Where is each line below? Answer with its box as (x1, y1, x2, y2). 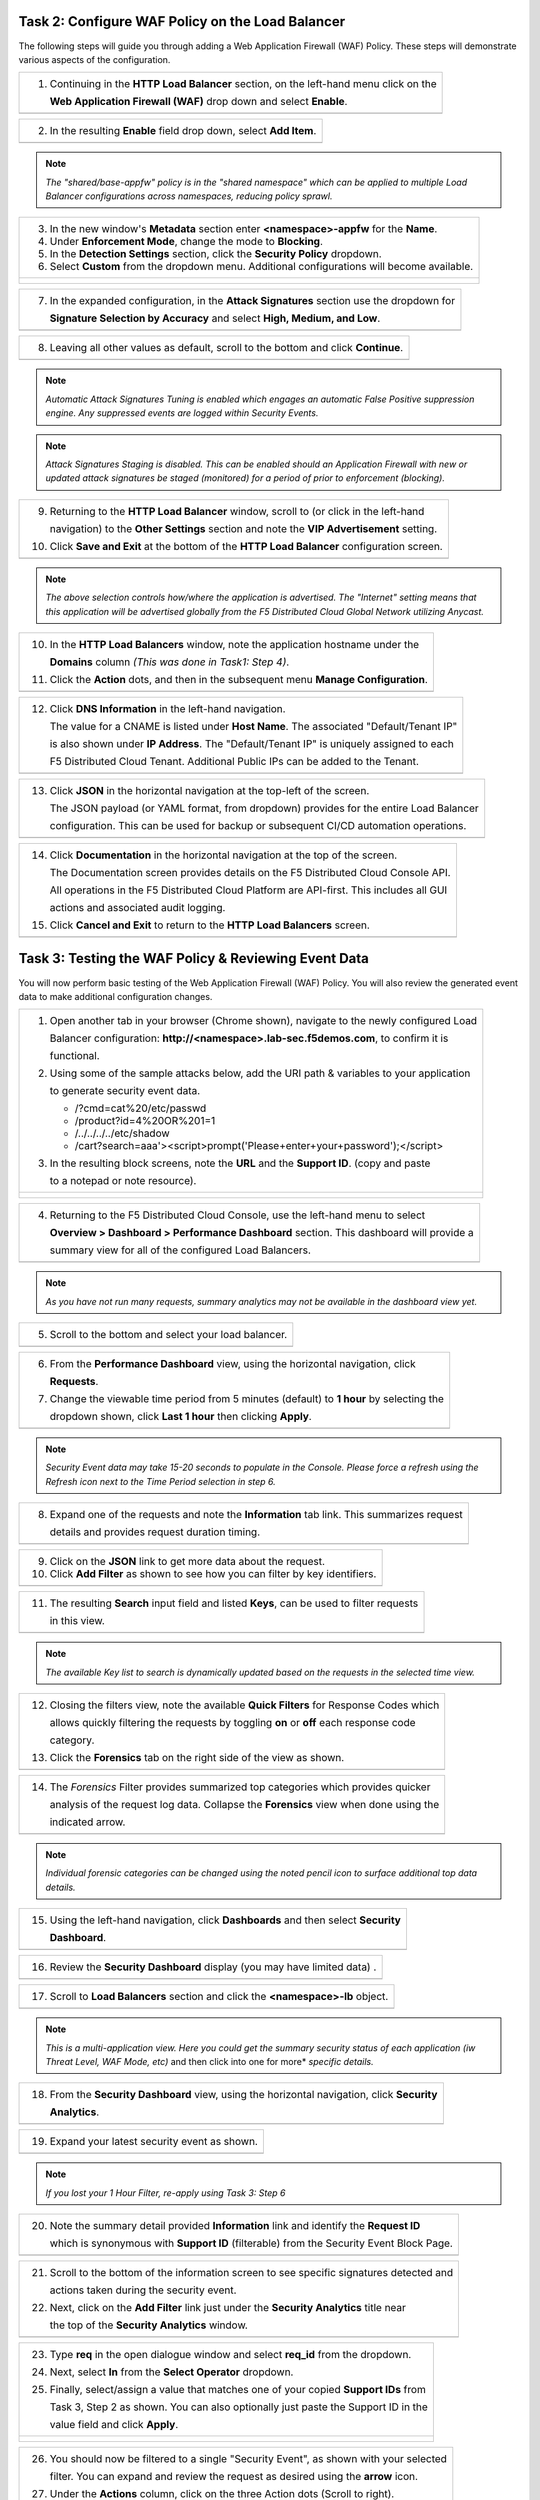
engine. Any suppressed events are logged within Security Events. (45, 407, 319, 419)
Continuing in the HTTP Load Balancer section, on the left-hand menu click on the (49, 77, 437, 91)
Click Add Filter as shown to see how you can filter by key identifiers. (49, 1567, 377, 1581)
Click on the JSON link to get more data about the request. (49, 1555, 325, 1569)
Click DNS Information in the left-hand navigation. (49, 701, 286, 715)
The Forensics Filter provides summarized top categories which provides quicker (49, 1780, 431, 1794)
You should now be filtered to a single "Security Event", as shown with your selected (49, 2452, 447, 2466)
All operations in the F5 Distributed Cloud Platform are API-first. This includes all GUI (49, 883, 448, 897)
